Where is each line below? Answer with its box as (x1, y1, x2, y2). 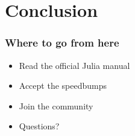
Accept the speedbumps (19, 79, 107, 92)
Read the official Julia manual (19, 59, 130, 71)
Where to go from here (5, 35, 119, 50)
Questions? (19, 120, 60, 132)
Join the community (19, 99, 93, 112)
